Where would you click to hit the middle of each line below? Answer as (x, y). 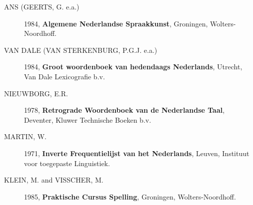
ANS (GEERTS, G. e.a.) (42, 6)
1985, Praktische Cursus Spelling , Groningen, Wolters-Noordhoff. (130, 196)
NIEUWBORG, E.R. (36, 93)
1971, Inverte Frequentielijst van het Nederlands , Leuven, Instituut (137, 153)
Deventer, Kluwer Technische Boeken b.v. (88, 119)
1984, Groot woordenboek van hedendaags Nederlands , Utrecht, (133, 67)
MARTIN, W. (25, 136)
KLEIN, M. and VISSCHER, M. (54, 180)
